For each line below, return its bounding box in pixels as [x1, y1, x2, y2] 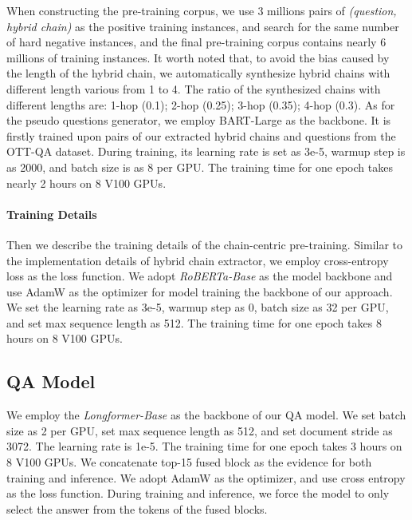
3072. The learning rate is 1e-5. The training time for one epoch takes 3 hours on [6, 438, 402, 455]
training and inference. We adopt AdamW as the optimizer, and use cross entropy [6, 469, 406, 486]
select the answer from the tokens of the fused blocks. [6, 500, 268, 517]
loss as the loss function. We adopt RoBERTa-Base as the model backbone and [6, 268, 393, 284]
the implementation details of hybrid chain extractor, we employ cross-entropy [6, 252, 389, 268]
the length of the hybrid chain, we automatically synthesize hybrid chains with [6, 65, 390, 81]
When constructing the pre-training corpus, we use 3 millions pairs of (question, [6, 2, 397, 18]
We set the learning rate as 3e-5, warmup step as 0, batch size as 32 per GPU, [6, 299, 389, 316]
